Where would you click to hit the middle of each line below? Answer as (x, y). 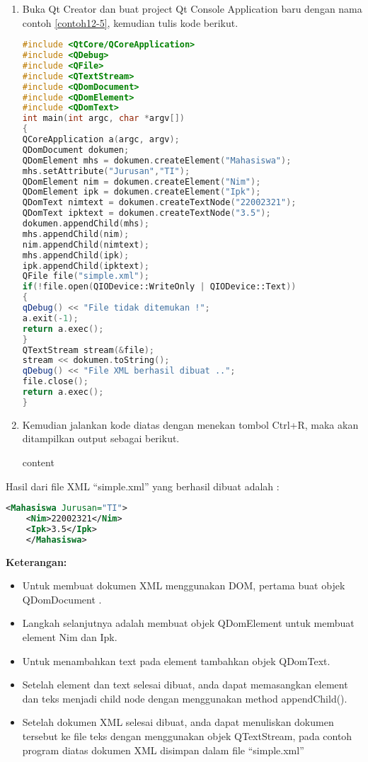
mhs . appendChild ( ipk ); (76, 255)
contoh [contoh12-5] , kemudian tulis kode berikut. (130, 22)
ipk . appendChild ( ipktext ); (86, 266)
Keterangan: (36, 561)
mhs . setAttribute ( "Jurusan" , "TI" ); (106, 171)
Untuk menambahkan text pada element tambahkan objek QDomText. (176, 660)
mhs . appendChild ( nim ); (76, 234)
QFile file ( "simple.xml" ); (86, 276)
